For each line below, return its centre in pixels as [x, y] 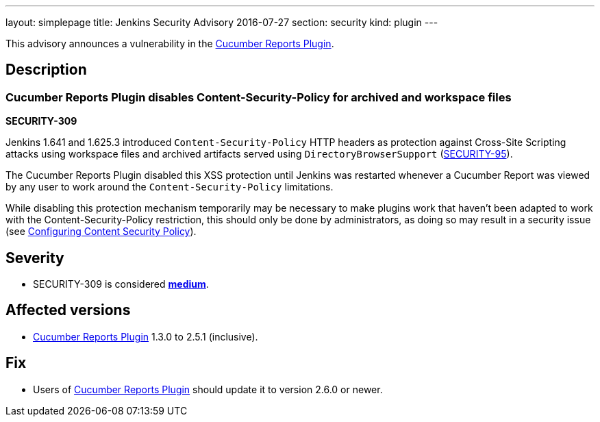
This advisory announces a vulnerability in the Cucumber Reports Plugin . [170, 44]
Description [46, 70]
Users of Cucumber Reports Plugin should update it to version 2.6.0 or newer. [208, 389]
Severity [35, 258]
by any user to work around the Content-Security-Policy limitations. [170, 187]
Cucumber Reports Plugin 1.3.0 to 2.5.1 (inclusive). [146, 336]
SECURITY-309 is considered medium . [121, 284]
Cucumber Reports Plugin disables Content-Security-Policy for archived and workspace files [259, 97]
